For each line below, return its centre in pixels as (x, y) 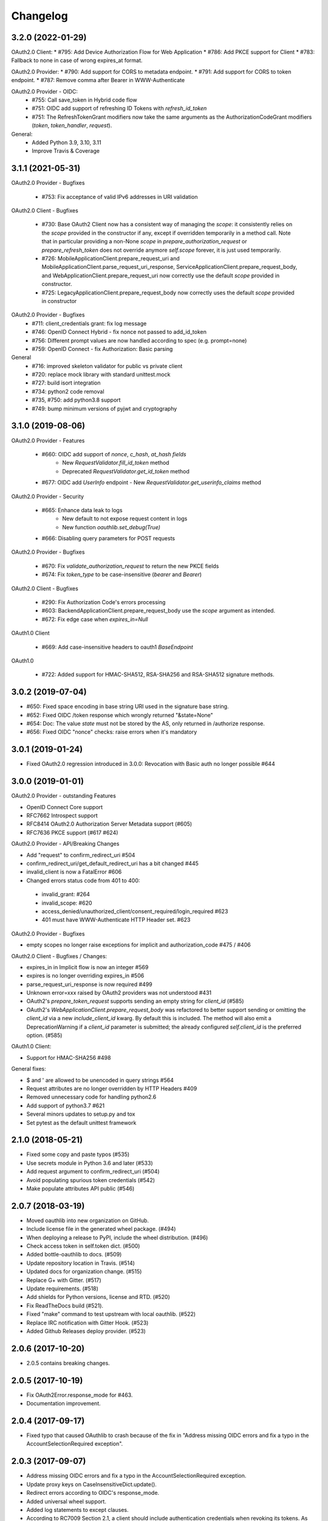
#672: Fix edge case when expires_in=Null (95, 619)
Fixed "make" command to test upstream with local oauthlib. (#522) (111, 1314)
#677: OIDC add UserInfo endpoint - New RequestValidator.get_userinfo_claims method (151, 482)
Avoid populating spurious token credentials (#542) (91, 1180)
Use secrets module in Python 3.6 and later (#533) (90, 1163)
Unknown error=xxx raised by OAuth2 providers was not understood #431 (119, 993)
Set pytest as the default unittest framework (81, 1122)
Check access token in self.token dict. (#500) (83, 1246)
